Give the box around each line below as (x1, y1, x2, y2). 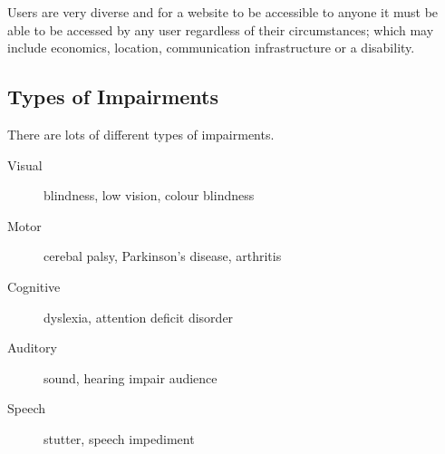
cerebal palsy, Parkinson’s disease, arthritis (44, 246, 282, 266)
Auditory (7, 338, 57, 357)
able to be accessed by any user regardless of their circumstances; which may (7, 20, 434, 39)
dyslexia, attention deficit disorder (44, 307, 234, 326)
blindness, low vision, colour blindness (44, 186, 255, 205)
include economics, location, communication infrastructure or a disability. (7, 38, 415, 57)
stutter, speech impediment (44, 429, 195, 448)
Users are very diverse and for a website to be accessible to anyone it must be (7, 3, 439, 21)
